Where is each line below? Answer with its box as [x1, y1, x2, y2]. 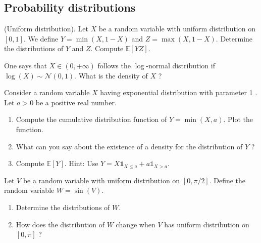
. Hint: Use [64, 158, 98, 169]
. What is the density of [74, 70, 148, 80]
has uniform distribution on [164, 219, 249, 229]
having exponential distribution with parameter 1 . [100, 87, 257, 98]
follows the [97, 60, 131, 70]
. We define [23, 33, 59, 44]
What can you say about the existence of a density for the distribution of [16, 141, 243, 151]
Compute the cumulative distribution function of [16, 114, 167, 125]
